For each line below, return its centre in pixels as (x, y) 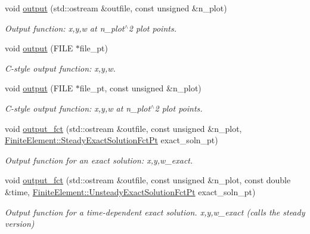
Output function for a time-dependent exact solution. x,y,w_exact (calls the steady (155, 212)
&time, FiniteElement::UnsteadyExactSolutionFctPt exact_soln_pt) (130, 191)
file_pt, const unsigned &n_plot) (140, 88)
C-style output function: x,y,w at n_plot (78, 108)
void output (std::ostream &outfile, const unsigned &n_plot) (116, 8)
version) (20, 224)
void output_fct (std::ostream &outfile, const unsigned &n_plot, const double (148, 180)
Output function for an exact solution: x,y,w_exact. (99, 160)
